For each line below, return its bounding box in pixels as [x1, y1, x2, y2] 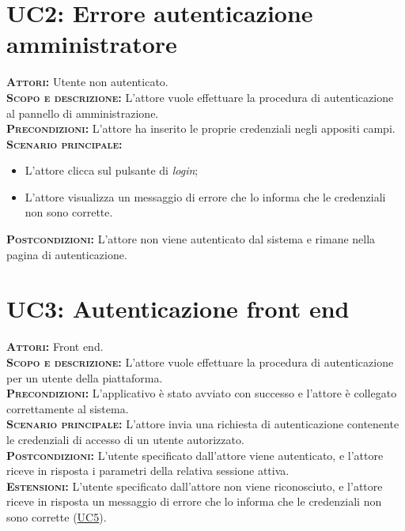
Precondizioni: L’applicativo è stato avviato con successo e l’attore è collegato [6, 385, 397, 401]
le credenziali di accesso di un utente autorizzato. [6, 431, 244, 447]
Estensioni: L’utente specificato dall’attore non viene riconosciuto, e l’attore [6, 477, 383, 494]
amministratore [6, 28, 177, 60]
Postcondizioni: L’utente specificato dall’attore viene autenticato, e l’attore [6, 446, 384, 463]
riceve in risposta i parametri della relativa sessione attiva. [6, 462, 290, 479]
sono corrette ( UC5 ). [6, 508, 107, 525]
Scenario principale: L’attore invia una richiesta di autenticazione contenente [6, 416, 399, 432]
